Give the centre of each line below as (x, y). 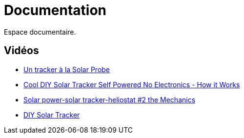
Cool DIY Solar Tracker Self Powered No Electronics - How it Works (132, 84)
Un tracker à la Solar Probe (67, 69)
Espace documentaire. (40, 32)
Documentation (55, 10)
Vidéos (21, 51)
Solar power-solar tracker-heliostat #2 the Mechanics (110, 99)
